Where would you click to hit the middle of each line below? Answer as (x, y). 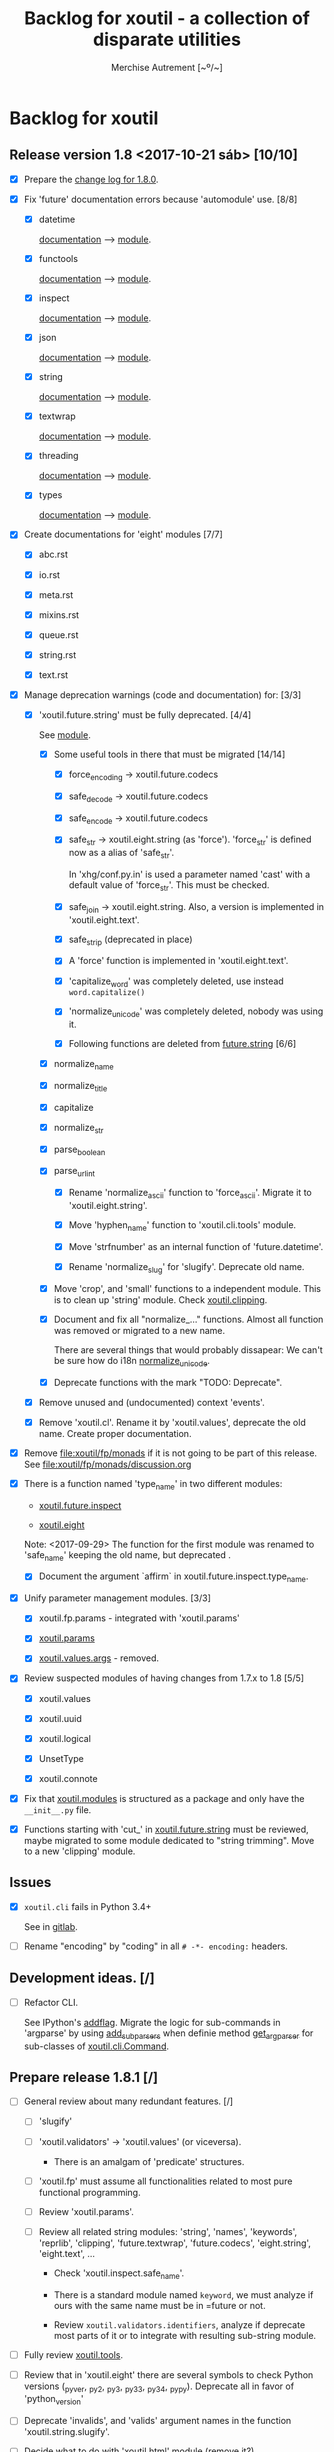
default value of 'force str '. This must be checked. (169, 886)
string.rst (57, 654)
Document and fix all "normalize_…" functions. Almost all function (188, 1319)
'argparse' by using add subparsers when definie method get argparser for (168, 2034)
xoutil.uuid (60, 1718)
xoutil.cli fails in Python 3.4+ (87, 1906)
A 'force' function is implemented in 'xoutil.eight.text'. (178, 961)
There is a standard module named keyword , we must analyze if (183, 2294)
